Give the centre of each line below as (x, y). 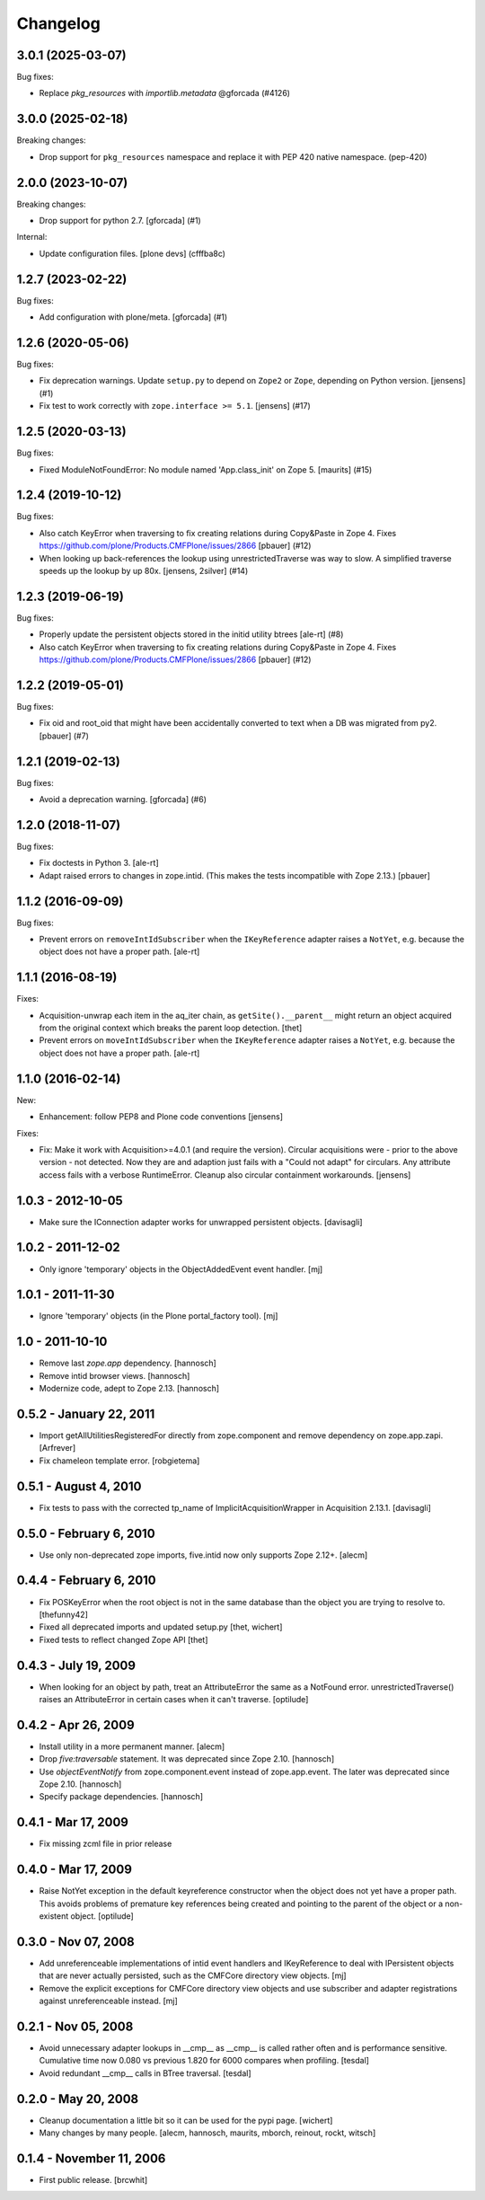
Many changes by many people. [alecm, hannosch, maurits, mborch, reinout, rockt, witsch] (207, 2133)
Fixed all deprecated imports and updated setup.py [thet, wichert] (161, 1627)
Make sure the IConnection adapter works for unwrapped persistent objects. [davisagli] (201, 1222)
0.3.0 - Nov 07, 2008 (75, 1942)
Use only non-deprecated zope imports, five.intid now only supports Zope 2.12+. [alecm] (203, 1555)
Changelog (58, 23)
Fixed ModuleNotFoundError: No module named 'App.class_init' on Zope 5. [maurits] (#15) (206, 469)
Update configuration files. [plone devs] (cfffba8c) (132, 253)
